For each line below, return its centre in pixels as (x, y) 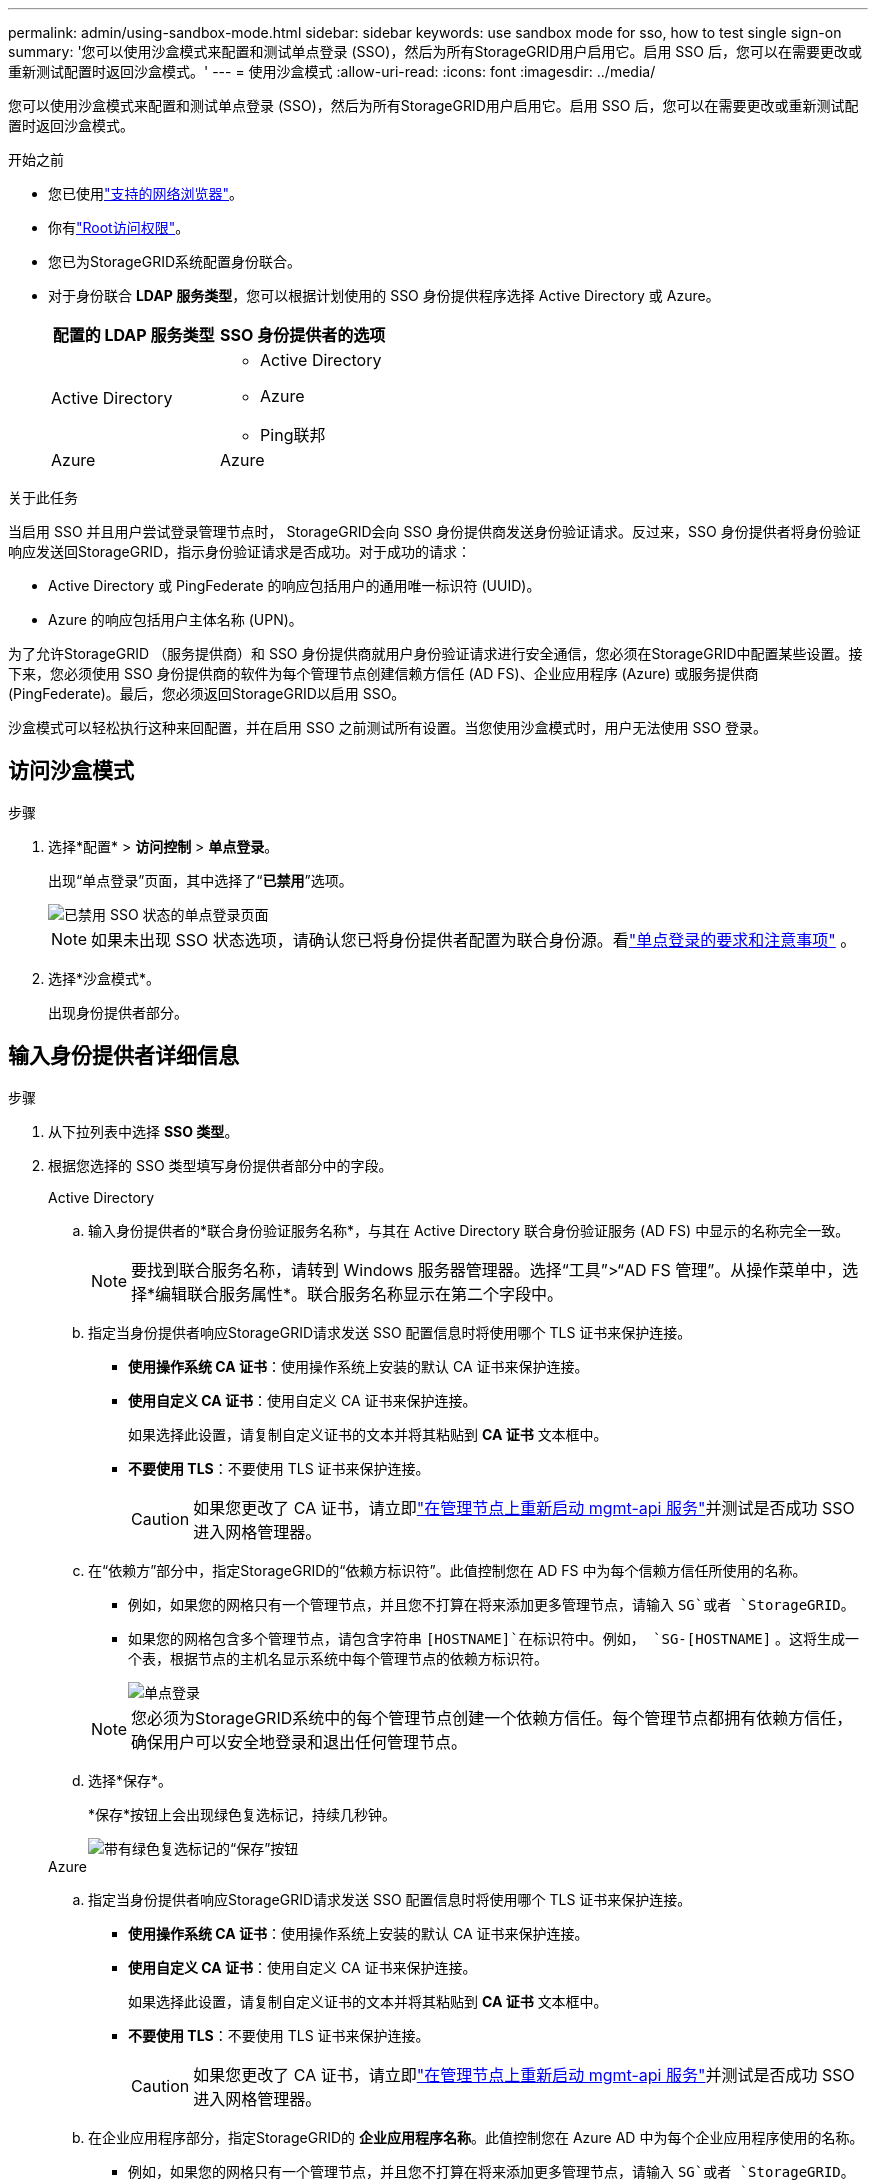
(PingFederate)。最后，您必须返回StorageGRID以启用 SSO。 (207, 693)
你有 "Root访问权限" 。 (119, 227)
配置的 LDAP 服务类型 (133, 335)
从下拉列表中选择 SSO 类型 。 (143, 1131)
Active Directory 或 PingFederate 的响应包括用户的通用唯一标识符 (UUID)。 (294, 585)
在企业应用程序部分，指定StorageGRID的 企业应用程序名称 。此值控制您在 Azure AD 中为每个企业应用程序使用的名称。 (476, 2137)
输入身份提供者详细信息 (123, 1056)
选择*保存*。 (130, 1780)
